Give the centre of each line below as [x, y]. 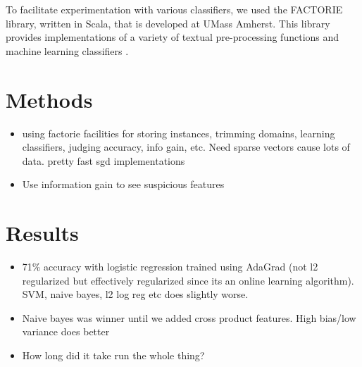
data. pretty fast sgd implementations [104, 160]
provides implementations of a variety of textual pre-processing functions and [173, 37]
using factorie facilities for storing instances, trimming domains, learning [179, 133]
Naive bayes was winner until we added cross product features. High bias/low [189, 317]
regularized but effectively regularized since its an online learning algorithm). [188, 280]
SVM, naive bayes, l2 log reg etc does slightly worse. [135, 294]
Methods [49, 99]
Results [42, 233]
